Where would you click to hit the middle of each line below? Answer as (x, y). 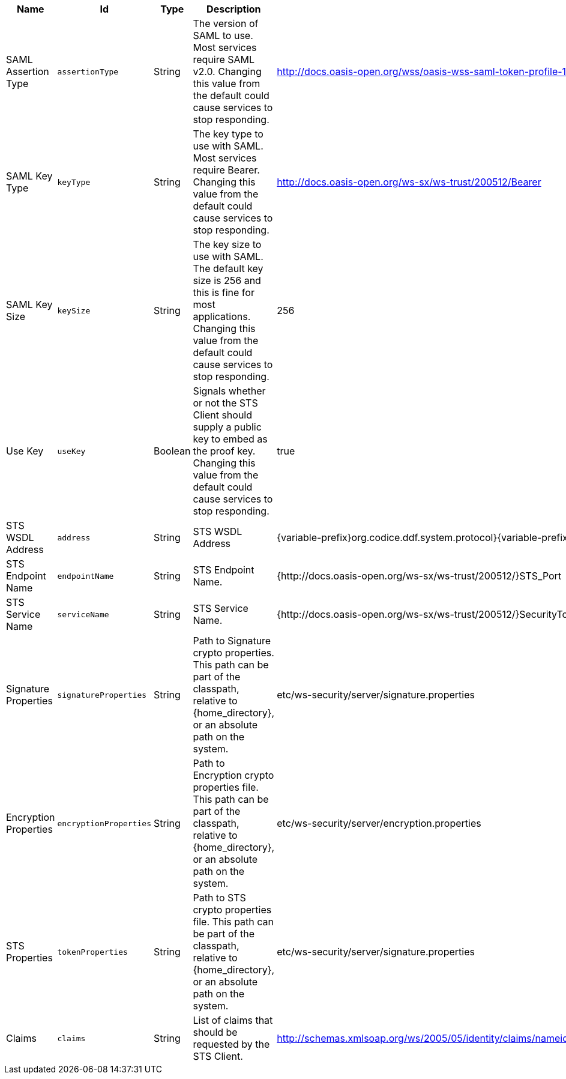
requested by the (231, 1044)
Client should (223, 415)
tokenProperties (92, 952)
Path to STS (219, 898)
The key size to (227, 244)
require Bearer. (226, 170)
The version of (226, 23)
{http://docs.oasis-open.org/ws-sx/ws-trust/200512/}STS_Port (419, 576)
